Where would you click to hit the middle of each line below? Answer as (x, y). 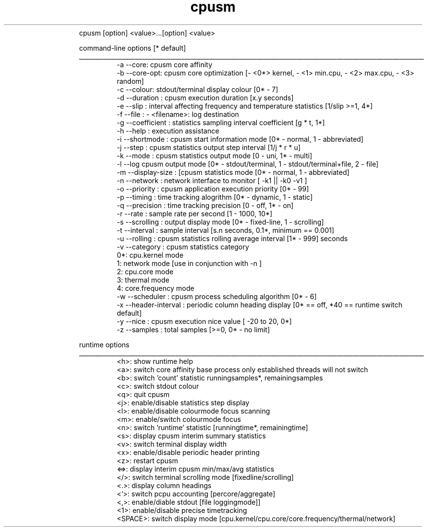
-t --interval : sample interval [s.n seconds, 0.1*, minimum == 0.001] (226, 230)
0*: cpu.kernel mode (150, 255)
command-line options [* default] (133, 48)
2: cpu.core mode (145, 271)
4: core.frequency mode (156, 288)
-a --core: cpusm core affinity (165, 64)
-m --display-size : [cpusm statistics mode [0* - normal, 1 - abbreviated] (233, 172)
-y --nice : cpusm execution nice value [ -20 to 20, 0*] (204, 321)
